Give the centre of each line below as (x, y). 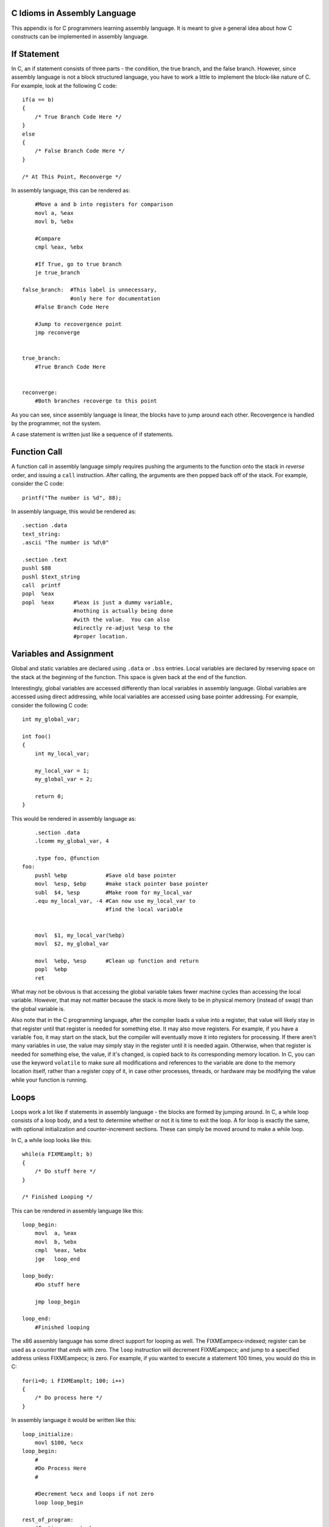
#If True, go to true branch (78, 264)
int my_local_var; (62, 753)
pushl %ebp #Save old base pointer (105, 875)
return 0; (49, 796)
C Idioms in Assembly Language (74, 13)
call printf (41, 585)
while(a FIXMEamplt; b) (58, 1154)
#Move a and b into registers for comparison (104, 204)
